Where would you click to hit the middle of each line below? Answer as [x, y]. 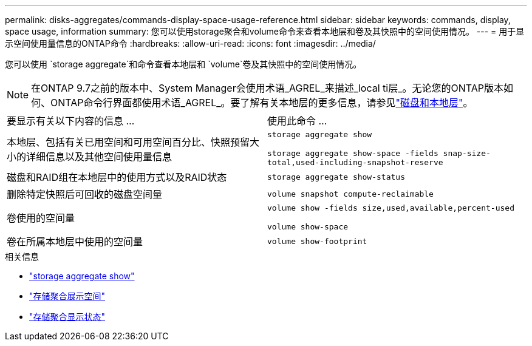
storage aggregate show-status [336, 177]
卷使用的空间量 [41, 218]
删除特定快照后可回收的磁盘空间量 [85, 194]
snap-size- [467, 153]
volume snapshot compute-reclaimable [350, 194]
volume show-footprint [317, 241]
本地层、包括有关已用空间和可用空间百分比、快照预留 [128, 142]
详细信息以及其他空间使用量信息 [99, 156]
